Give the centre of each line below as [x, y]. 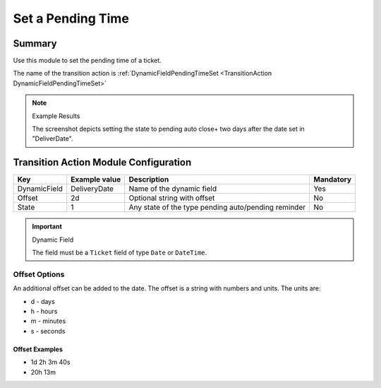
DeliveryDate [92, 189]
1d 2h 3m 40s [50, 362]
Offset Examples [38, 349]
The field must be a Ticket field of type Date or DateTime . [120, 253]
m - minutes [48, 321]
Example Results [56, 116]
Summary [35, 43]
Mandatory [333, 180]
